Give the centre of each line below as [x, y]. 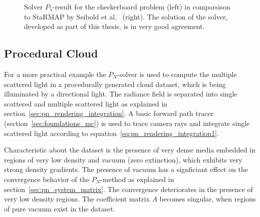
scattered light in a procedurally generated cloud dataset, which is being [115, 84]
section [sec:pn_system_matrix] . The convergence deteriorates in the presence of [128, 189]
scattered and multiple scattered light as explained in [86, 103]
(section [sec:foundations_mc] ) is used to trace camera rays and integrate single [127, 123]
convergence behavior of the [47, 179]
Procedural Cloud [51, 53]
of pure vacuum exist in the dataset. [60, 208]
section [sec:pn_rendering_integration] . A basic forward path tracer [109, 113]
